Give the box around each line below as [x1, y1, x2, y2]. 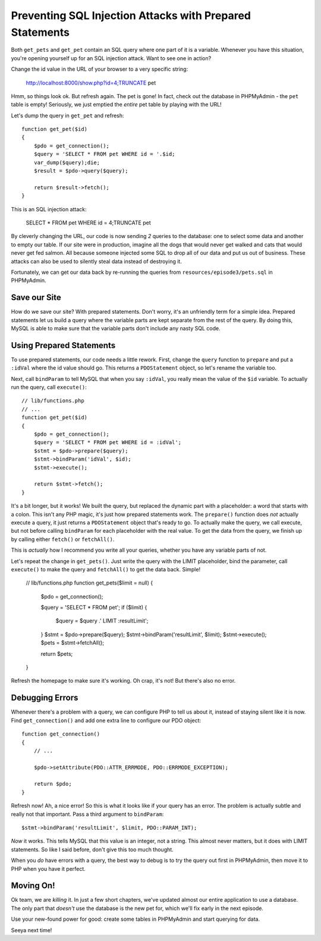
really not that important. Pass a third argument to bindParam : [11, 810, 164, 818]
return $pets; [40, 650, 73, 657]
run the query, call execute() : [11, 384, 87, 391]
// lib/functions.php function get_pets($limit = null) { [26, 579, 153, 586]
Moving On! [11, 881, 56, 891]
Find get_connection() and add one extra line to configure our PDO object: [11, 717, 202, 724]
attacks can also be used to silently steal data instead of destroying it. [11, 258, 182, 265]
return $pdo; [33, 780, 72, 787]
